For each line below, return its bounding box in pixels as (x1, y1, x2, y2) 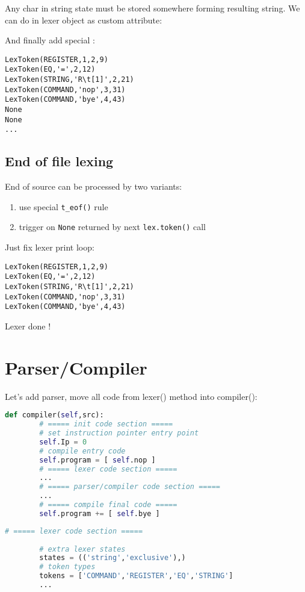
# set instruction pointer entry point (39, 429, 199, 438)
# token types (39, 562, 96, 572)
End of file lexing (5, 152, 114, 170)
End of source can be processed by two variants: (5, 180, 182, 193)
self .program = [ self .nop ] (39, 455, 156, 464)
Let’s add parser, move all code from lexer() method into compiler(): (5, 390, 257, 402)
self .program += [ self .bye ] (39, 509, 160, 518)
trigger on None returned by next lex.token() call (19, 220, 206, 233)
